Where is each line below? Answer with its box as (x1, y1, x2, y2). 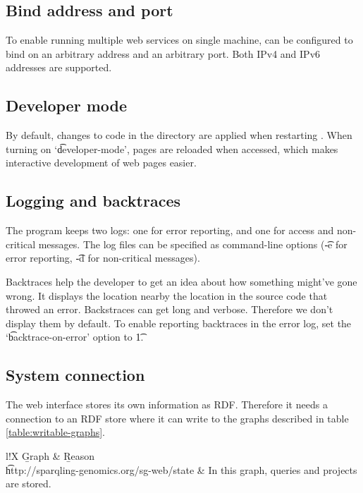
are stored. (6, 476, 51, 491)
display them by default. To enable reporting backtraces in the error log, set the (6, 315, 352, 330)
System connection (6, 364, 145, 386)
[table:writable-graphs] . (6, 425, 105, 439)
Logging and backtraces (6, 190, 180, 212)
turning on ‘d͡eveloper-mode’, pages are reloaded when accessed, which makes (6, 141, 338, 156)
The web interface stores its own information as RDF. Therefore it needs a (6, 397, 328, 412)
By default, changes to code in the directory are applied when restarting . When (6, 128, 352, 142)
